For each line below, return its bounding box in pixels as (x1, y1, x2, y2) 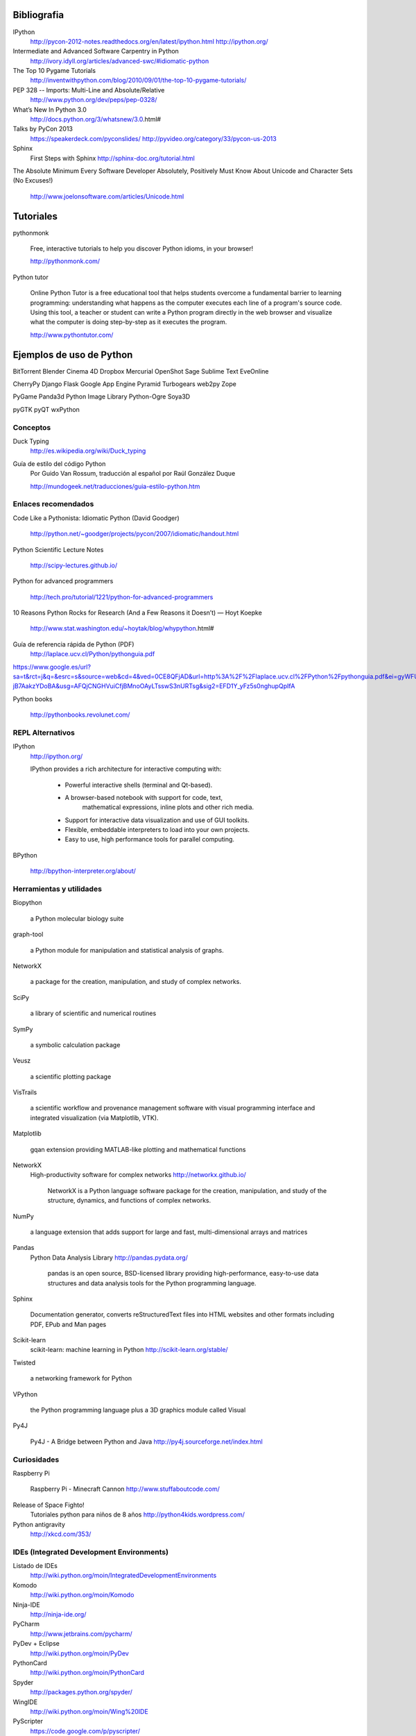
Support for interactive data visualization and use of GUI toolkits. (64, 816, 250, 824)
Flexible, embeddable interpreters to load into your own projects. (64, 826, 250, 834)
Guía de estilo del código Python (12, 459, 106, 468)
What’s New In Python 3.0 (12, 105, 87, 114)
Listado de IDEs (12, 1562, 58, 1570)
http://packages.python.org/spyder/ (30, 1688, 133, 1696)
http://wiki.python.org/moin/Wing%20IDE (30, 1707, 148, 1715)
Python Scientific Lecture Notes (12, 545, 104, 553)
